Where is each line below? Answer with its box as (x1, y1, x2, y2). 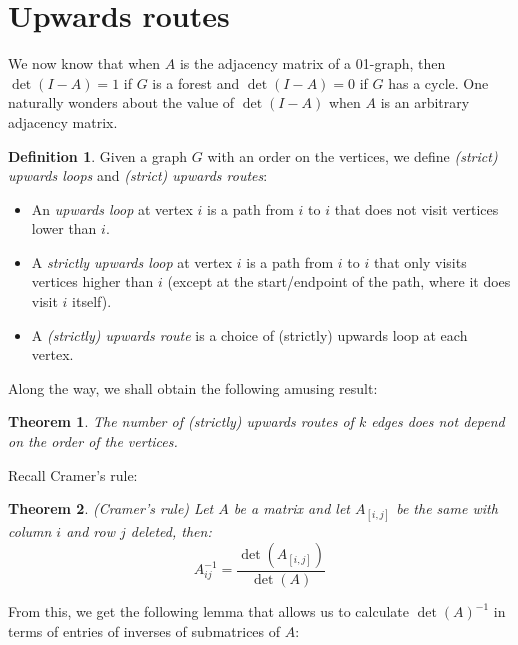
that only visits (373, 251, 467, 272)
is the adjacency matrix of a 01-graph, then (179, 53, 446, 74)
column (8, 521, 52, 542)
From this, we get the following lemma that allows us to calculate (8, 601, 409, 622)
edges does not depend (371, 411, 505, 432)
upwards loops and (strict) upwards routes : (8, 165, 268, 186)
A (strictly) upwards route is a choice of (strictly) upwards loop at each (31, 324, 468, 345)
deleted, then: (130, 521, 212, 542)
